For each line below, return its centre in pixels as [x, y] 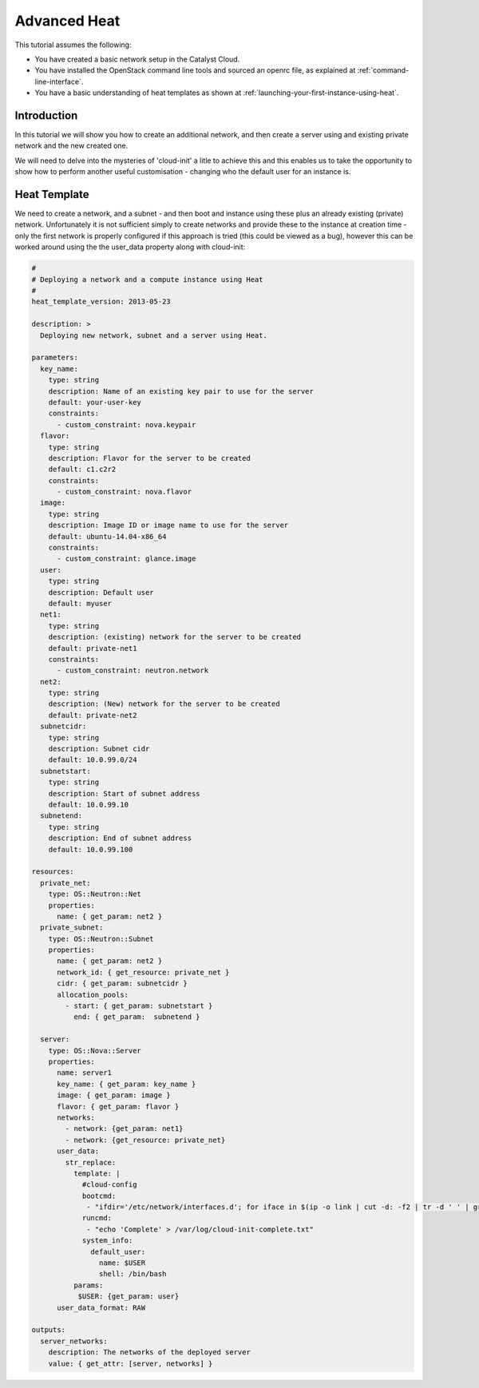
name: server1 [84, 1073]
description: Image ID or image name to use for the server [168, 525]
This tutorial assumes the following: [73, 45]
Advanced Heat [67, 21]
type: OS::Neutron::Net [95, 894]
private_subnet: [72, 928]
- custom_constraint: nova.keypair [127, 424]
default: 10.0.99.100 [91, 849]
